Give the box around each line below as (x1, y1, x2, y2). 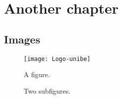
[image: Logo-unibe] (24, 55, 91, 62)
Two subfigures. (24, 85, 71, 96)
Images (4, 31, 40, 46)
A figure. (24, 69, 50, 79)
